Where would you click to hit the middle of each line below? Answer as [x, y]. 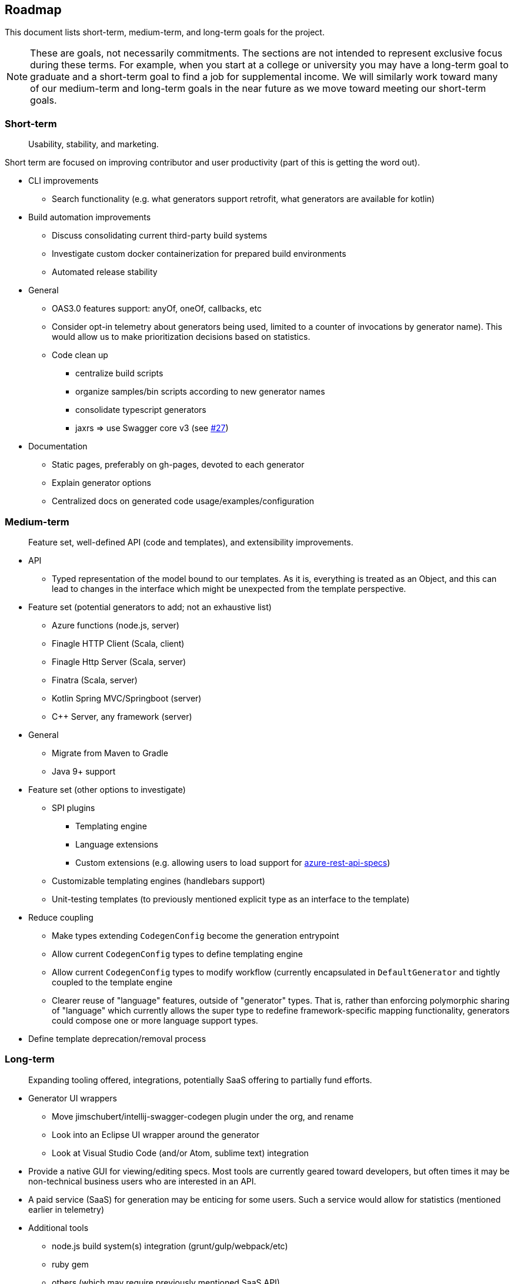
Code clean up [80, 355]
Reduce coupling [61, 917]
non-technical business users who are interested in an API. [142, 1181]
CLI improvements [64, 181]
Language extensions [117, 844]
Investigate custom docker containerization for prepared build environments [199, 254]
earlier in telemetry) [66, 1209]
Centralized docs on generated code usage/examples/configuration [183, 501]
